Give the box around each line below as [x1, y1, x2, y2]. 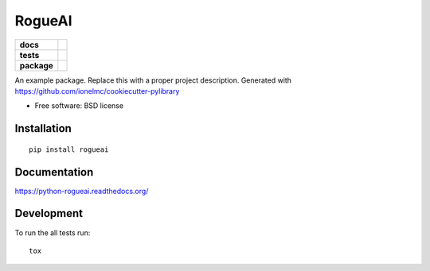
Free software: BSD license [34, 101, 123, 110]
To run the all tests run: [14, 227, 91, 238]
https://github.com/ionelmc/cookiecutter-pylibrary [14, 86, 180, 95]
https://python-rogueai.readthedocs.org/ [14, 186, 149, 196]
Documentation [14, 165, 94, 179]
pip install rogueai [29, 145, 109, 154]
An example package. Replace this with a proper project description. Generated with [14, 75, 292, 85]
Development [14, 207, 84, 220]
